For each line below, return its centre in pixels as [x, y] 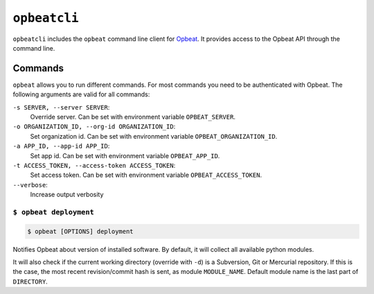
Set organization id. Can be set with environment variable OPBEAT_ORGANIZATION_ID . [154, 136]
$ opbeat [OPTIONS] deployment [81, 231]
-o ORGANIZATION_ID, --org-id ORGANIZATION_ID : [94, 127]
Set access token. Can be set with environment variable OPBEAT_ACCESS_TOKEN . [146, 175]
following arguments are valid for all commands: [81, 94]
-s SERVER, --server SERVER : [61, 107]
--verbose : [30, 184]
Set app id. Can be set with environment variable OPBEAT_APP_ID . [125, 155]
